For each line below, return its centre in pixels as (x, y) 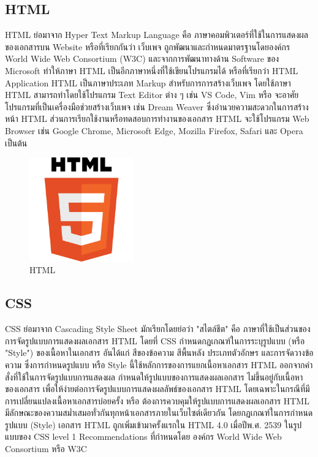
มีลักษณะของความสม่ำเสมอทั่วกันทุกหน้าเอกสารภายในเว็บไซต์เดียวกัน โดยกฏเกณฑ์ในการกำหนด (159, 413)
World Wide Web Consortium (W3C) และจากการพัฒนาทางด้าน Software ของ (142, 59)
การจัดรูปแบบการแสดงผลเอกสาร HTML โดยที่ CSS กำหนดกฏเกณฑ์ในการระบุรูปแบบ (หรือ (155, 340)
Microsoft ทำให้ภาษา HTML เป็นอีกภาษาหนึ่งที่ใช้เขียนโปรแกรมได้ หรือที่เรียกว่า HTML (152, 70)
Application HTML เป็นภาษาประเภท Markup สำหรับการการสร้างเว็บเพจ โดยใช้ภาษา (148, 82)
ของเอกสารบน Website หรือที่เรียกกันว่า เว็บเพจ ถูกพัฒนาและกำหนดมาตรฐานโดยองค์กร (148, 46)
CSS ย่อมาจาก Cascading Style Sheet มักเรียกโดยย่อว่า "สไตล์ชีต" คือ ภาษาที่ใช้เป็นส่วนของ (158, 329)
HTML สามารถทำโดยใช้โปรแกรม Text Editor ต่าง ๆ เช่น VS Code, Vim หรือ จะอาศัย (152, 95)
